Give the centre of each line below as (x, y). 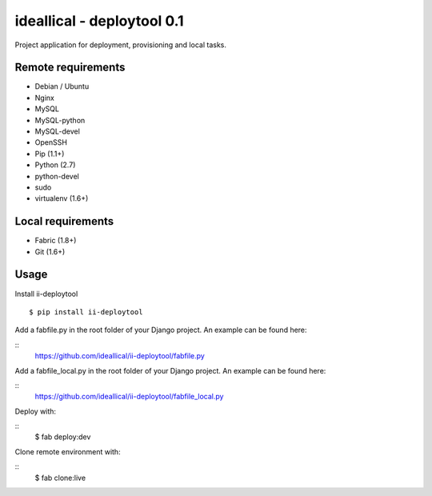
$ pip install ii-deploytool (86, 312)
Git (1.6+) (50, 251)
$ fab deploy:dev (63, 437)
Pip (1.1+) (50, 154)
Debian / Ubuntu (62, 86)
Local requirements (64, 221)
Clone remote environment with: (68, 451)
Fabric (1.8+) (56, 241)
